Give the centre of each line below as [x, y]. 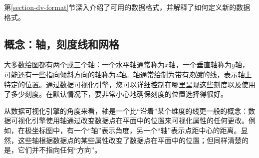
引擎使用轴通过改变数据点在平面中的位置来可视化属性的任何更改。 [140, 120]
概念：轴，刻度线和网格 [62, 44]
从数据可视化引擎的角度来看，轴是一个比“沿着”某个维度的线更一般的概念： [126, 110]
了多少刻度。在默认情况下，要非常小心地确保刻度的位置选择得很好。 [116, 94]
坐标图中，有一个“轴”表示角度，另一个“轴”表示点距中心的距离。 [136, 130]
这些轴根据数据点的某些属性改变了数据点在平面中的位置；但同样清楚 [129, 140]
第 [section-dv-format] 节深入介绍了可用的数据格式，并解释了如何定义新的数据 [127, 7]
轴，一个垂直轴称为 [200, 65]
